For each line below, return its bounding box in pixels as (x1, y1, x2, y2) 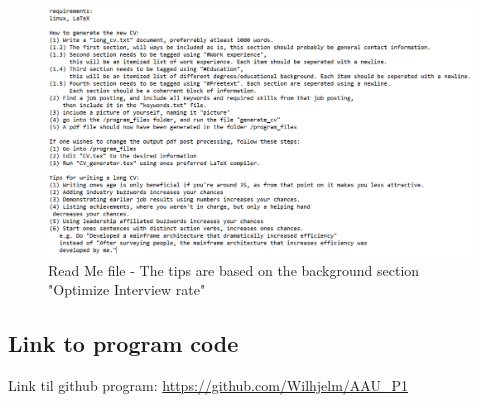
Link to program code (8, 328, 239, 359)
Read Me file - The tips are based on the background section (48, 259, 420, 280)
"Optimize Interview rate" (48, 279, 206, 300)
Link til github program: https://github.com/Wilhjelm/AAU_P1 (8, 375, 409, 395)
